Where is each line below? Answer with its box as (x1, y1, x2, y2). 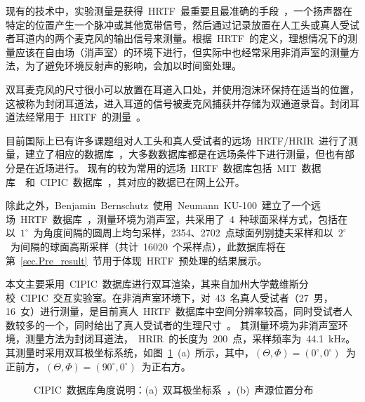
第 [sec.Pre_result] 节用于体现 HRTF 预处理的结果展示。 (6, 253, 267, 267)
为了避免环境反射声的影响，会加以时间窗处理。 (25, 58, 241, 73)
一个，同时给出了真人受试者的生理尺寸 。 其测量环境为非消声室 (44, 317, 338, 332)
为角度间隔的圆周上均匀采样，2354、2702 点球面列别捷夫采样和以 (33, 225, 333, 240)
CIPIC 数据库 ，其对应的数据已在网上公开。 (39, 174, 245, 189)
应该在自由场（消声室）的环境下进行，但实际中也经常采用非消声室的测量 (15, 44, 350, 59)
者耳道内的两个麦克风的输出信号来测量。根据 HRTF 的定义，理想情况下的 (6, 31, 347, 46)
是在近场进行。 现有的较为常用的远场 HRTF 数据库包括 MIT (15, 160, 297, 175)
